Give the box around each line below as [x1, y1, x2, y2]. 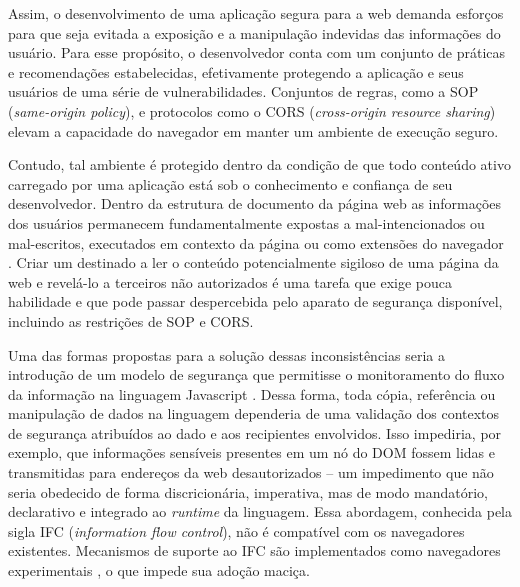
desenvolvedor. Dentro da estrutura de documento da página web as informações [8, 193, 502, 214]
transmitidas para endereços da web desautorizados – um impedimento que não [8, 462, 494, 483]
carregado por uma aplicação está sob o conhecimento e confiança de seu [8, 173, 453, 194]
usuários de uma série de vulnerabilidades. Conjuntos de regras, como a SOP [8, 81, 479, 102]
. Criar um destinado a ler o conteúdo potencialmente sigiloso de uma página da [8, 252, 499, 273]
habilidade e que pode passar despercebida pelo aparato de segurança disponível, [8, 291, 503, 312]
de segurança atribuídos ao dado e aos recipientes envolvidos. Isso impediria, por [8, 422, 502, 443]
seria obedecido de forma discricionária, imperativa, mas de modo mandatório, [8, 481, 488, 502]
